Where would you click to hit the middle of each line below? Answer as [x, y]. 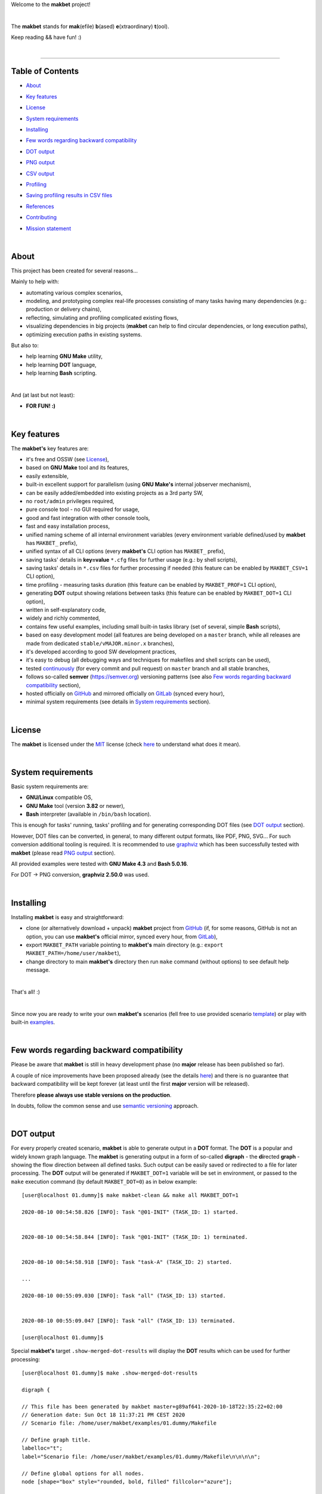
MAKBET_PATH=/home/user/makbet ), [73, 953]
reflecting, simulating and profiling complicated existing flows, [102, 317]
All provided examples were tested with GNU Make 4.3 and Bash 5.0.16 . [100, 864]
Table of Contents [45, 71]
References [40, 206]
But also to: [25, 345]
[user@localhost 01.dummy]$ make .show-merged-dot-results [110, 1373]
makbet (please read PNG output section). [63, 853]
